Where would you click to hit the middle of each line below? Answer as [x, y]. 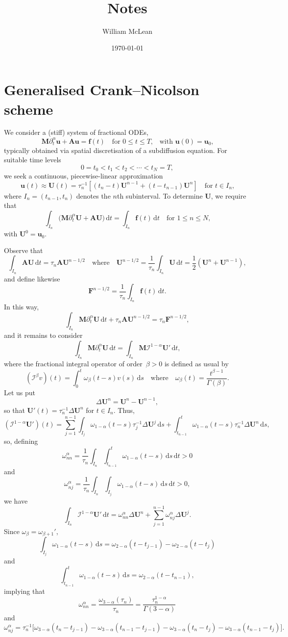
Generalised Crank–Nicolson [102, 89]
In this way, [22, 307]
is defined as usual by [196, 363]
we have [16, 500]
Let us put [20, 392]
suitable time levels [33, 160]
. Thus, [124, 410]
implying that [24, 591]
